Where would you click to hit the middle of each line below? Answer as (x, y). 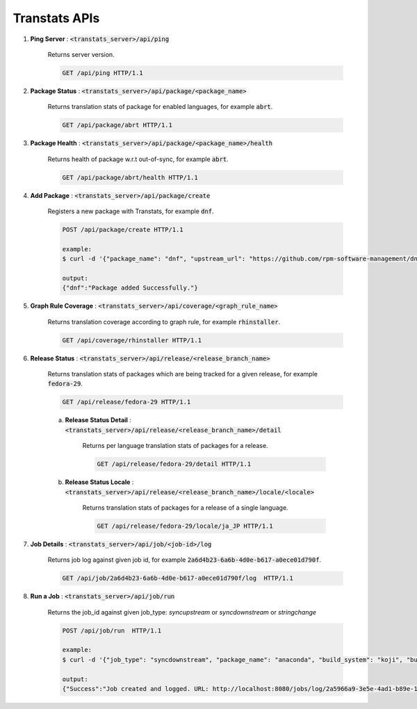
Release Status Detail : (98, 420)
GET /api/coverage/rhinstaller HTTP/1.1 (132, 340)
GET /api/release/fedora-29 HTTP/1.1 (126, 402)
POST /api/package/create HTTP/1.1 (123, 230)
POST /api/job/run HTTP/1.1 (112, 631)
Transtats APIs (56, 18)
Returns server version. (81, 54)
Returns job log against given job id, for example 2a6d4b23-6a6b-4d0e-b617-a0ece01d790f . (185, 560)
